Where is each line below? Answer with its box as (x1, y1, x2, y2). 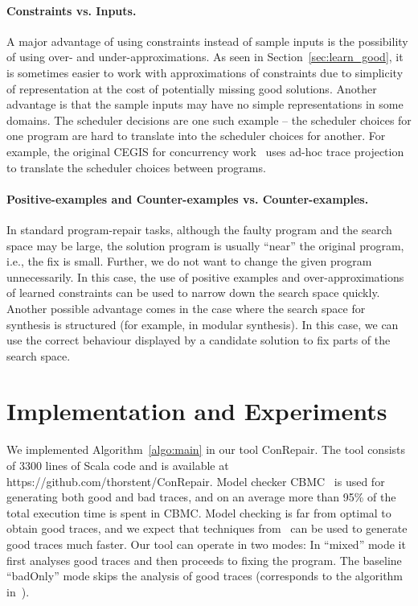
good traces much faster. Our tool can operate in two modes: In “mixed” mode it (6, 535, 406, 552)
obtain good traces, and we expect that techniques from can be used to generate (6, 520, 408, 537)
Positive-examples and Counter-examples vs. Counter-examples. (6, 190, 369, 207)
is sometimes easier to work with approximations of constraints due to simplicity (6, 64, 404, 80)
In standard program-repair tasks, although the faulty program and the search (6, 221, 392, 237)
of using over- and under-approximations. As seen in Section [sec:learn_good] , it (6, 48, 404, 65)
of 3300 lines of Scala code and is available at (6, 457, 229, 473)
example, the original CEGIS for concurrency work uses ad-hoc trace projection (6, 142, 404, 159)
